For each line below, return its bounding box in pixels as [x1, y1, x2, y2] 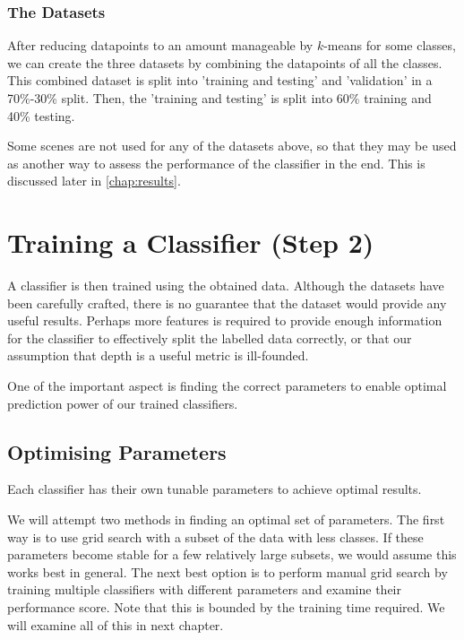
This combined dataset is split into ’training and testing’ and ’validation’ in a [7, 71, 433, 90]
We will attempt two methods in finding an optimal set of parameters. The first [7, 510, 445, 529]
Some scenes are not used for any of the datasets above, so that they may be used [7, 136, 457, 155]
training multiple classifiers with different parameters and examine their [7, 580, 401, 599]
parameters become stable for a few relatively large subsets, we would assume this [7, 545, 457, 564]
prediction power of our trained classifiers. [7, 394, 238, 412]
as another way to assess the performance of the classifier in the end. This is [7, 153, 425, 172]
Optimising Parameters [7, 437, 227, 465]
